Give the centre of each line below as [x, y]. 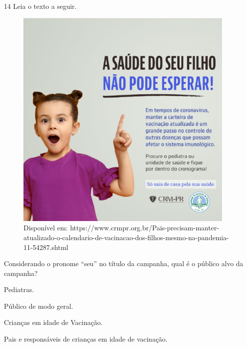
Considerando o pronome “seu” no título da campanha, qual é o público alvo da [124, 263]
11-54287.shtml [46, 247]
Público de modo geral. [39, 306]
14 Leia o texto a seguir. [40, 6]
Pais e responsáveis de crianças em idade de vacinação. [86, 339]
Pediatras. [19, 289]
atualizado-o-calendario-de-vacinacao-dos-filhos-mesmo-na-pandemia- [126, 237]
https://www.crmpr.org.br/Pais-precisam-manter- [145, 228]
